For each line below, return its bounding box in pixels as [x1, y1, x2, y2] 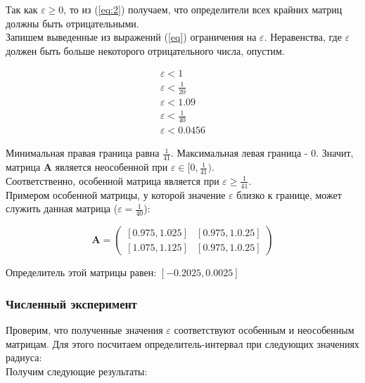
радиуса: [6, 350, 42, 365]
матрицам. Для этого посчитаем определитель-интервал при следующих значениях [6, 336, 359, 351]
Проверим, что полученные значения [6, 322, 163, 337]
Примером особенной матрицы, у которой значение [6, 187, 226, 202]
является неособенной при [55, 160, 168, 174]
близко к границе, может [236, 187, 342, 202]
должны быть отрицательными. [6, 15, 139, 30]
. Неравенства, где [264, 30, 342, 44]
